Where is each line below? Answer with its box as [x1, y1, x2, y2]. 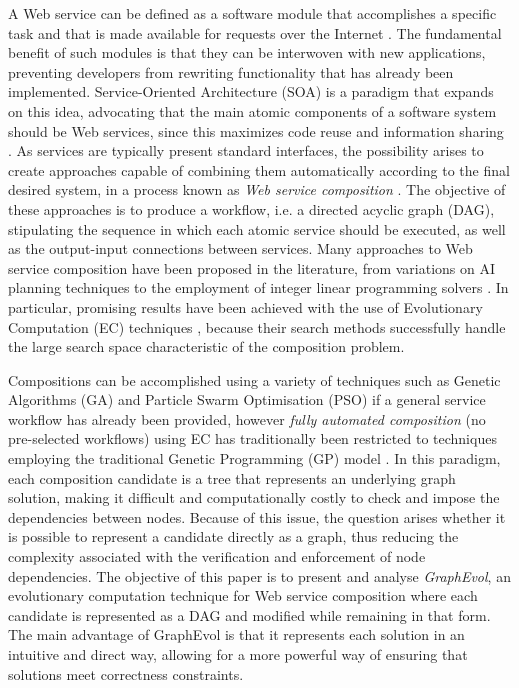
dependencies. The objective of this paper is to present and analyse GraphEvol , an [8, 565, 511, 586]
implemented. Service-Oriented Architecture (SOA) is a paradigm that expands [8, 81, 494, 102]
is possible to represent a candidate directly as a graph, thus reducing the [8, 526, 459, 547]
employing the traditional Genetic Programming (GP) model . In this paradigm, [8, 448, 501, 469]
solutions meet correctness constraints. [8, 663, 244, 684]
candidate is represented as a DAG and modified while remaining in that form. [8, 604, 491, 625]
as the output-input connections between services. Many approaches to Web [8, 238, 473, 259]
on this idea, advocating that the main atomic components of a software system [8, 100, 497, 121]
